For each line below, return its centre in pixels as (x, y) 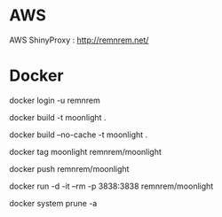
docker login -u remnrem (55, 100)
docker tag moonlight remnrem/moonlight (86, 151)
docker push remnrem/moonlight (69, 168)
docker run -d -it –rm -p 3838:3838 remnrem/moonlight (111, 186)
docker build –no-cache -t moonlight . (79, 135)
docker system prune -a (53, 203)
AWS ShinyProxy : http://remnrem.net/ (79, 40)
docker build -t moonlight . (58, 117)
